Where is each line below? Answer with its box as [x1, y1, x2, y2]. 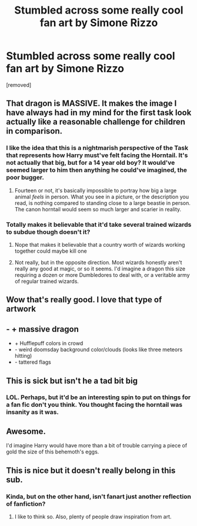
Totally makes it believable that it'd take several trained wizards [6, 220, 192, 228]
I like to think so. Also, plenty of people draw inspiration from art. [14, 513, 172, 520]
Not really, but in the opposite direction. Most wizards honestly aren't [14, 259, 182, 266]
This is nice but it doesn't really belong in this [6, 465, 176, 475]
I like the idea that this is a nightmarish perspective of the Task [6, 144, 189, 152]
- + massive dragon [6, 324, 79, 334]
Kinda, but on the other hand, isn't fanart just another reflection [6, 492, 191, 501]
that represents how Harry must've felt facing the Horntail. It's [6, 151, 188, 159]
